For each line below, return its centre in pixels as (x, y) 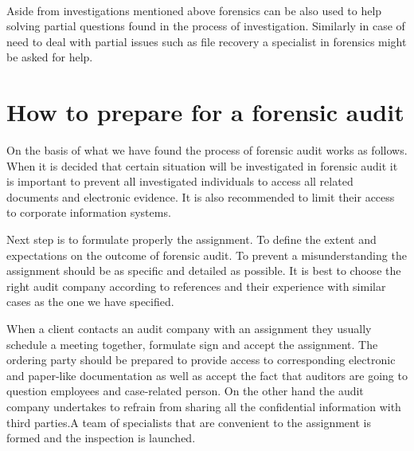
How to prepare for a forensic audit (205, 112)
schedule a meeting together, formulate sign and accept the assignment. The (192, 344)
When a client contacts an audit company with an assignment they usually (189, 329)
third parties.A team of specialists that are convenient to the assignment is (189, 422)
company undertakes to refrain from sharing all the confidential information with (204, 406)
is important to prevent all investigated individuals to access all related (180, 181)
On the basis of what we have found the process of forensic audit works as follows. (207, 150)
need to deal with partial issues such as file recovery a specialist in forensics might (207, 41)
